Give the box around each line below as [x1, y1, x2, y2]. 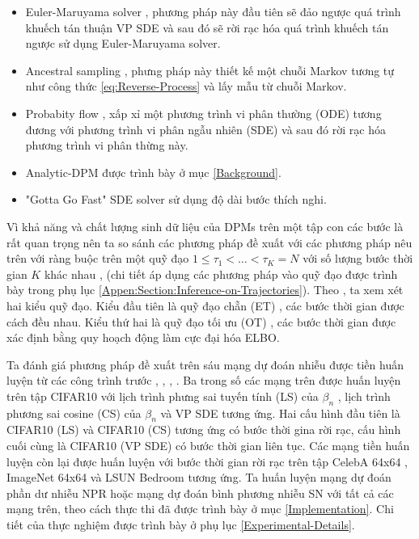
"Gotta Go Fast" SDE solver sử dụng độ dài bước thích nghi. [25, 191, 327, 208]
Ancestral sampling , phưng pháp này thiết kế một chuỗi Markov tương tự [25, 61, 395, 78]
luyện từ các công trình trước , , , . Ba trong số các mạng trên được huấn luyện [6, 372, 401, 389]
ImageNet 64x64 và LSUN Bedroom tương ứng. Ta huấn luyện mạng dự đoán [6, 469, 391, 486]
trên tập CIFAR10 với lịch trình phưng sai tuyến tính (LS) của [6, 387, 319, 404]
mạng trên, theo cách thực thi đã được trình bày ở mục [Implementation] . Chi [6, 500, 394, 517]
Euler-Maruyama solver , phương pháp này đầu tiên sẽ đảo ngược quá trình [25, 3, 401, 19]
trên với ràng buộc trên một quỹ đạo [6, 250, 189, 267]
